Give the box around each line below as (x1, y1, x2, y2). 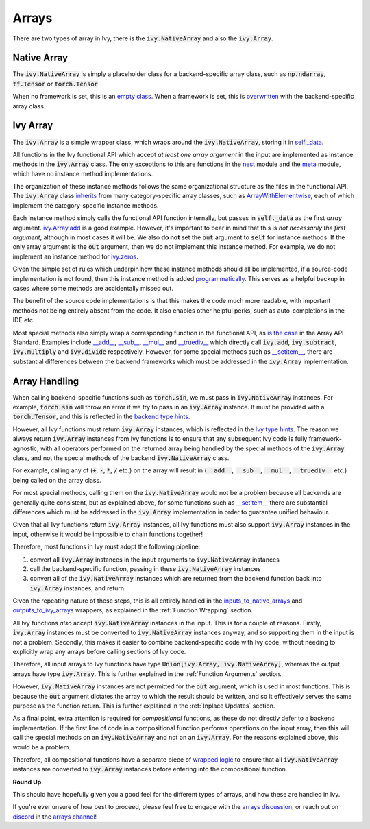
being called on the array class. (12, 476, 102, 484)
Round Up (12, 778, 42, 786)
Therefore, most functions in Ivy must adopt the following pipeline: (12, 542, 201, 551)
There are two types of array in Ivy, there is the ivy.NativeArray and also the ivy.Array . (12, 34, 273, 43)
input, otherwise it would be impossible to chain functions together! (12, 530, 203, 538)
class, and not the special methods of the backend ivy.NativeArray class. (12, 453, 230, 462)
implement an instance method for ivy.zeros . (12, 252, 138, 261)
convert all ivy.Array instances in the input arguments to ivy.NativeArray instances (29, 555, 280, 564)
